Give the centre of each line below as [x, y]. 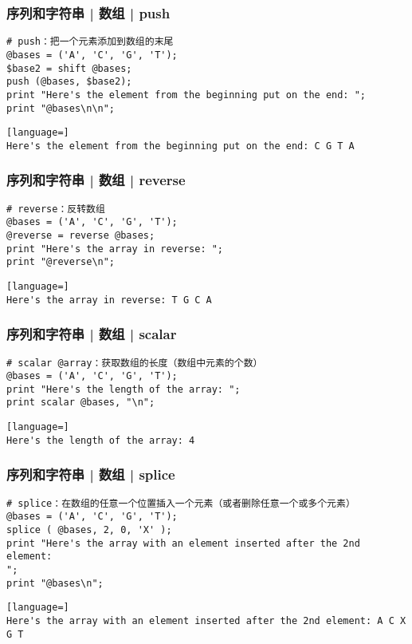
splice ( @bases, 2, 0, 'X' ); [89, 529]
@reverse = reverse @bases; [81, 235]
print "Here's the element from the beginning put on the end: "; [186, 95]
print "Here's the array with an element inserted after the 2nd [183, 543]
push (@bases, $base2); [69, 82]
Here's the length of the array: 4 [101, 440]
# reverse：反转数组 [56, 209]
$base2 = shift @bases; [69, 68]
